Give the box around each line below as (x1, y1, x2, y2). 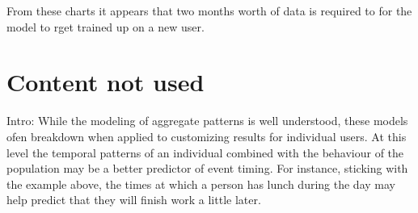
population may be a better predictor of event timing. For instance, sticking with (6, 160, 408, 177)
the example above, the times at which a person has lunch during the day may (6, 175, 395, 192)
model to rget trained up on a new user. (6, 18, 205, 35)
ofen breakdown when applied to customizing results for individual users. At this (6, 127, 407, 144)
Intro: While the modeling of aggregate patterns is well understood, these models (6, 112, 408, 129)
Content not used (6, 65, 205, 98)
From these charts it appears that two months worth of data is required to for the (6, 2, 412, 19)
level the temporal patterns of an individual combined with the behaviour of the (6, 144, 404, 161)
